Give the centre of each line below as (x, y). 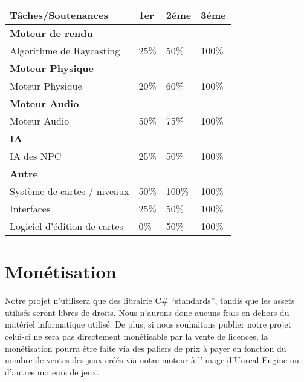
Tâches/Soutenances (59, 15)
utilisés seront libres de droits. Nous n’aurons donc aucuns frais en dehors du (147, 312)
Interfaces (30, 209)
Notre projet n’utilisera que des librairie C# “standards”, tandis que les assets (150, 301)
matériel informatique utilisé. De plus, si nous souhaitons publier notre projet (148, 324)
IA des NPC (36, 156)
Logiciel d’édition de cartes (66, 226)
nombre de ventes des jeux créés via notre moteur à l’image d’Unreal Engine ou (152, 360)
